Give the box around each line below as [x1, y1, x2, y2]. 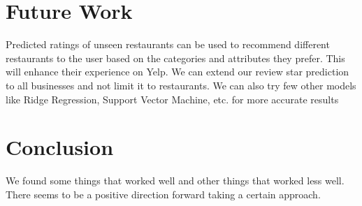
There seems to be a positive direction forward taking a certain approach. [6, 186, 321, 201]
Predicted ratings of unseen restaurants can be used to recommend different [6, 37, 330, 52]
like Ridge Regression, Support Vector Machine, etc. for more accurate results [6, 91, 339, 106]
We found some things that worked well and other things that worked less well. [6, 173, 345, 188]
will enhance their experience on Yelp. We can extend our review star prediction [6, 64, 349, 79]
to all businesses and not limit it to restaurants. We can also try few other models [6, 78, 356, 92]
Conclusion [6, 133, 114, 161]
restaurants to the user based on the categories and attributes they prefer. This [6, 50, 345, 65]
